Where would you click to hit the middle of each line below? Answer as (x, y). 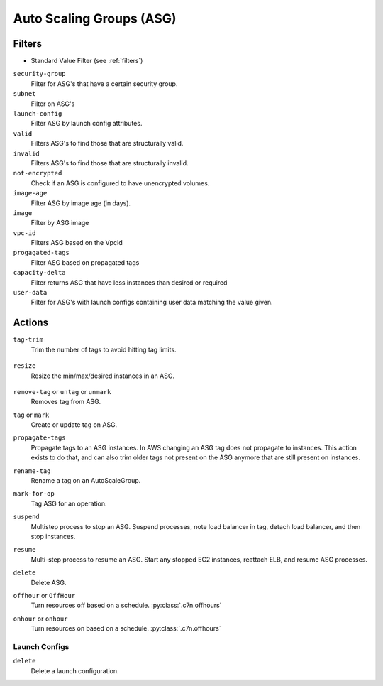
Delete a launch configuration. (75, 670)
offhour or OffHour (44, 595)
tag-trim (28, 340)
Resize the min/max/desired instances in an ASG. (103, 376)
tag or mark (31, 415)
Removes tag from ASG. (66, 402)
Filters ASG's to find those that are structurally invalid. (110, 163)
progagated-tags (41, 253)
